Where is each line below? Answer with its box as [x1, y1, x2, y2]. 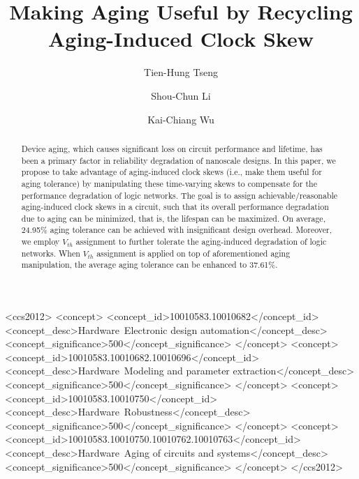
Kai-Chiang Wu [147, 112, 214, 126]
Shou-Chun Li [151, 88, 211, 102]
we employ [21, 236, 60, 248]
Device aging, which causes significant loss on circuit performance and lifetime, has [21, 142, 323, 154]
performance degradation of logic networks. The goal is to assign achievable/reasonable [21, 189, 338, 201]
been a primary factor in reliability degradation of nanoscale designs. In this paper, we [21, 154, 336, 166]
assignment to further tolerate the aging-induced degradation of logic [75, 236, 327, 248]
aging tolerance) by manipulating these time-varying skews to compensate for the [21, 177, 317, 189]
